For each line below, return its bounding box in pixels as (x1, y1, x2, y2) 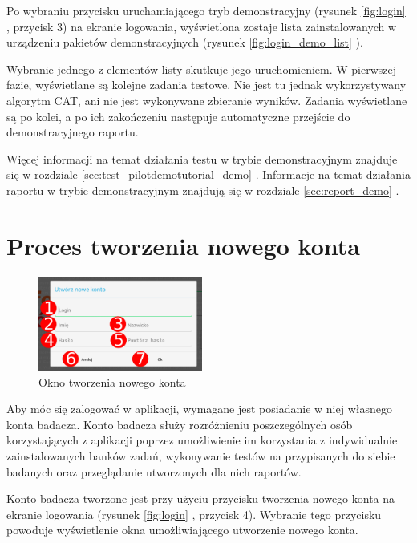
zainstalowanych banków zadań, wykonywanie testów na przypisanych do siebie (6, 448, 395, 464)
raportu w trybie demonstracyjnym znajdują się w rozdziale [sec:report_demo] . (6, 181, 399, 198)
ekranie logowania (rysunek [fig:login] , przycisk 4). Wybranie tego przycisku (6, 505, 382, 522)
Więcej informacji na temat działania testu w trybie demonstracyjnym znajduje (6, 150, 398, 167)
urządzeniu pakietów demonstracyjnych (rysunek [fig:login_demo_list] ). (6, 34, 363, 51)
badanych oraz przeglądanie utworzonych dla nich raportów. (6, 463, 302, 480)
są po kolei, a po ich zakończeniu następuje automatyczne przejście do (6, 107, 350, 124)
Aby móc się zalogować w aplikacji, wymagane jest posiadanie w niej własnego (6, 400, 392, 417)
